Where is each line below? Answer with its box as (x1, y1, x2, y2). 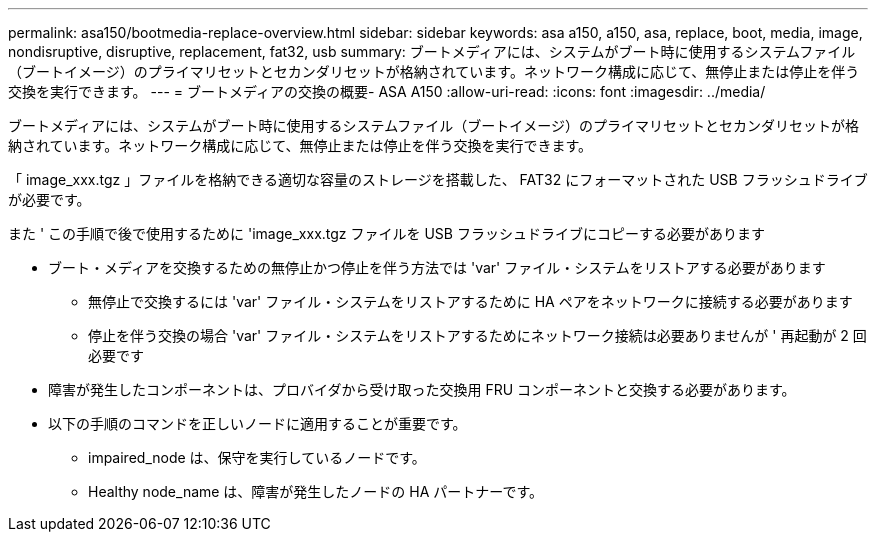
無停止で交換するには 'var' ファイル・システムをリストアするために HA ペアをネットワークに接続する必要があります (88, 293, 853, 310)
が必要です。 (8, 191, 91, 208)
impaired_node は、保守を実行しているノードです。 (88, 449, 426, 466)
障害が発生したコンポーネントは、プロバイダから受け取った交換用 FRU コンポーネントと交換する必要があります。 (48, 381, 796, 398)
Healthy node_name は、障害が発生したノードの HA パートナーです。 (88, 483, 544, 500)
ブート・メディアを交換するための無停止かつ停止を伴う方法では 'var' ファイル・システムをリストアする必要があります (48, 259, 826, 276)
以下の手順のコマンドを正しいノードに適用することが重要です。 (48, 415, 467, 432)
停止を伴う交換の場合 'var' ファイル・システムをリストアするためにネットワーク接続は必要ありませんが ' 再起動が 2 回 (88, 327, 867, 344)
